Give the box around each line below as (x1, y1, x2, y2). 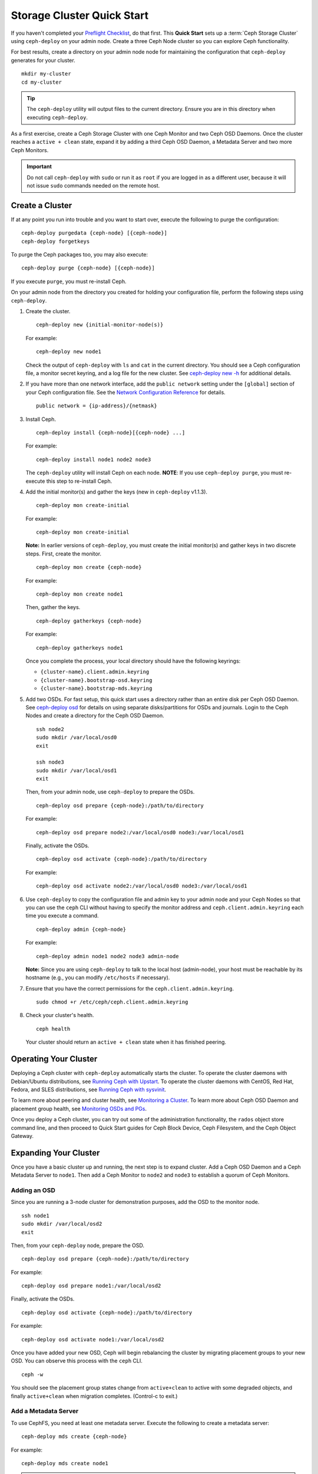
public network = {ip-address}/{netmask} (36, 403, 157, 409)
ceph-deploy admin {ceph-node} (36, 926, 127, 933)
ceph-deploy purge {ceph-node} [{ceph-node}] (21, 265, 155, 271)
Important (26, 163, 52, 170)
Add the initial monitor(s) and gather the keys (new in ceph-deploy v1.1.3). (25, 488, 208, 495)
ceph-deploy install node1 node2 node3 (36, 456, 151, 463)
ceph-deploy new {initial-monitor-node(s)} (36, 321, 164, 328)
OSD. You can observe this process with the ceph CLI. (11, 1357, 143, 1364)
